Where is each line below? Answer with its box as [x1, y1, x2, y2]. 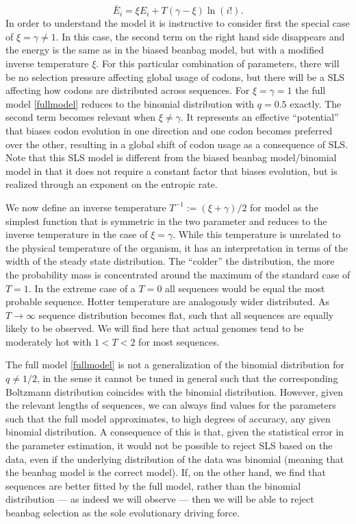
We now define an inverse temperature [5, 200, 166, 214]
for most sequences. [138, 334, 220, 348]
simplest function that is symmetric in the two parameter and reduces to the [5, 213, 327, 228]
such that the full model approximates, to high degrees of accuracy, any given [5, 411, 331, 425]
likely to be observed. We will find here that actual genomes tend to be [5, 321, 304, 335]
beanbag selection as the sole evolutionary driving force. [5, 505, 240, 519]
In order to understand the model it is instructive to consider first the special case [5, 16, 350, 30]
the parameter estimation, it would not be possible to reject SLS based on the [5, 438, 333, 453]
